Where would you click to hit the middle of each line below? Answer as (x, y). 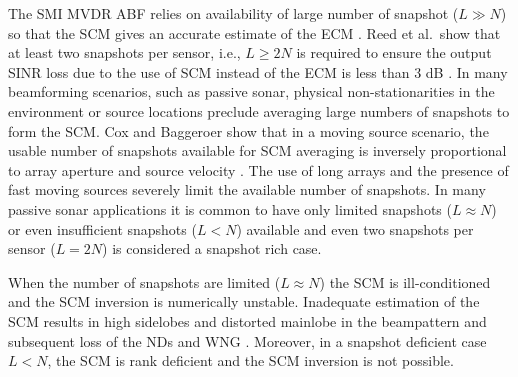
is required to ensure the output (394, 52)
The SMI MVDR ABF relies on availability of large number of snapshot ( (233, 13)
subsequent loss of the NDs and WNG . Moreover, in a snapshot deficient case (247, 340)
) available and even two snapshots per (355, 228)
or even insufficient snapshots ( (102, 228)
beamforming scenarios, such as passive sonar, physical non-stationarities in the (251, 91)
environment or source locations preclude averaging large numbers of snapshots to (259, 110)
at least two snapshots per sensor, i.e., (124, 52)
